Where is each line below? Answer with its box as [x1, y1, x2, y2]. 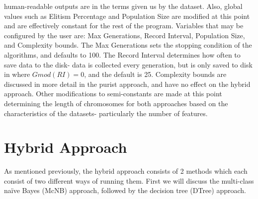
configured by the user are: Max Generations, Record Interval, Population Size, [4, 30, 245, 40]
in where [4, 69, 30, 79]
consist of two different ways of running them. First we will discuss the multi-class [4, 175, 254, 186]
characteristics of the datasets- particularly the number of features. [4, 108, 208, 118]
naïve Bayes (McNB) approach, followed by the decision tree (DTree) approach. [4, 185, 246, 196]
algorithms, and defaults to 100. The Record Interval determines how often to [4, 49, 241, 60]
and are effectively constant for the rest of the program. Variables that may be [4, 20, 244, 31]
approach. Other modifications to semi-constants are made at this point [4, 88, 222, 99]
